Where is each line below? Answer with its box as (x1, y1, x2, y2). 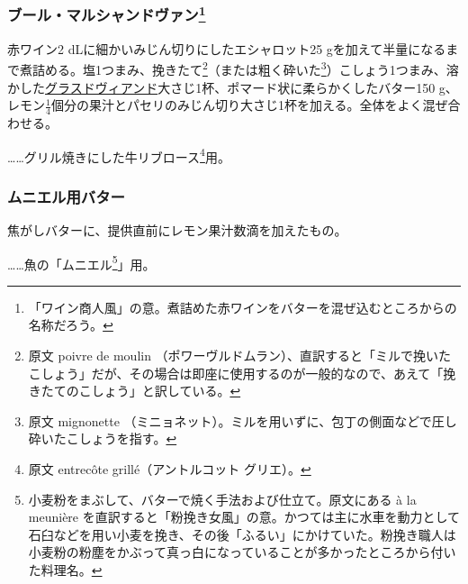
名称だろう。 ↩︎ (28, 315, 113, 334)
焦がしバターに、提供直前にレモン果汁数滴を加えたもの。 (7, 221, 347, 239)
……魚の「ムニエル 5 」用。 (7, 251, 156, 273)
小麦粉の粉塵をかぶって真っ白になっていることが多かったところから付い (28, 543, 456, 561)
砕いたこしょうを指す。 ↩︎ (28, 429, 177, 448)
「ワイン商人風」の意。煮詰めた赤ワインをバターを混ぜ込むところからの (28, 297, 457, 316)
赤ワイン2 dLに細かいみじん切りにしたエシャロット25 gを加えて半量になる (7, 39, 446, 58)
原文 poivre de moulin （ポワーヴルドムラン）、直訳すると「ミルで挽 (28, 346, 426, 365)
